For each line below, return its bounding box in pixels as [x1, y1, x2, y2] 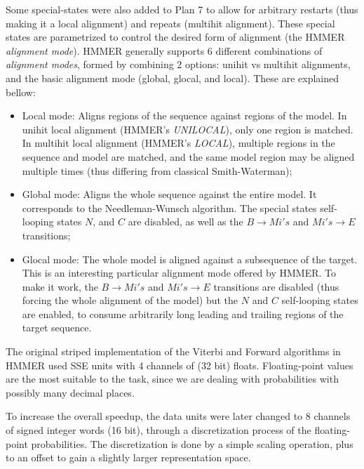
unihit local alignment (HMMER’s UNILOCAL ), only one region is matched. [22, 121, 353, 136]
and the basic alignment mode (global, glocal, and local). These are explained [6, 70, 339, 85]
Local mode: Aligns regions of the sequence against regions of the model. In [22, 108, 347, 123]
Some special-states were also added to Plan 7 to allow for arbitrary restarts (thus [6, 2, 358, 16]
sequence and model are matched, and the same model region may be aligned [22, 149, 355, 164]
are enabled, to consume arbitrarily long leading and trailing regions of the [22, 306, 344, 321]
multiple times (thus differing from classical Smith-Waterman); [22, 163, 292, 178]
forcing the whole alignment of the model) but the [22, 293, 238, 308]
